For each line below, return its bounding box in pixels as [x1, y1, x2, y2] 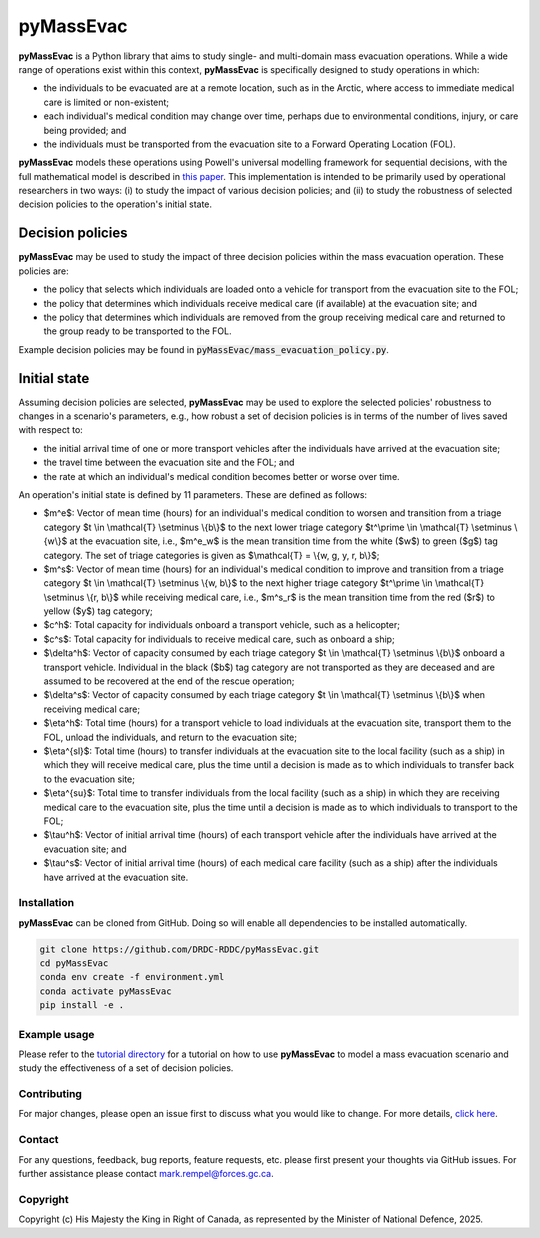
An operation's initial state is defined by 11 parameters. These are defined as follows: [18, 488, 368, 500]
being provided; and [43, 124, 127, 136]
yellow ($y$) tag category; [43, 605, 154, 617]
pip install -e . [39, 1000, 125, 1011]
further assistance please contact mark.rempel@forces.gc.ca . [18, 1167, 274, 1179]
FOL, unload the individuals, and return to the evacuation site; [43, 731, 298, 743]
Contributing [18, 1087, 82, 1101]
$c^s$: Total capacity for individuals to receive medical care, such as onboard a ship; [43, 633, 395, 645]
